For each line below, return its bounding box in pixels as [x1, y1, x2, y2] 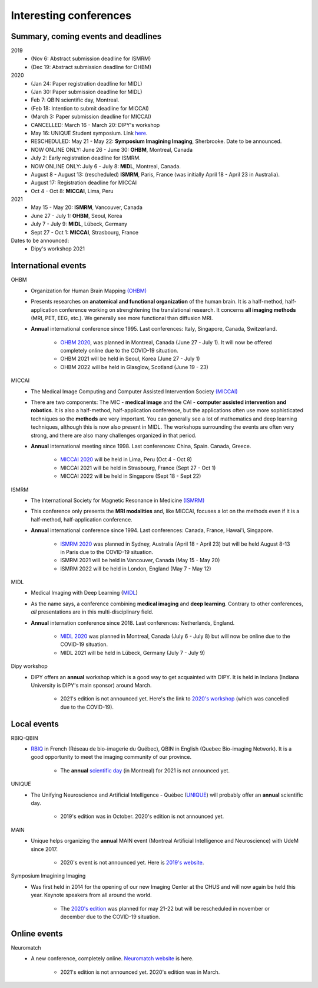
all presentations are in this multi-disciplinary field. [31, 608, 154, 615]
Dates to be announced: [11, 237, 69, 244]
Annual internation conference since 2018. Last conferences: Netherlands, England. [31, 619, 235, 626]
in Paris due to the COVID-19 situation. [60, 548, 154, 555]
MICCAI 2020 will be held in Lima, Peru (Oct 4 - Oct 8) [60, 456, 193, 463]
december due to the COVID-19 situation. [60, 913, 160, 920]
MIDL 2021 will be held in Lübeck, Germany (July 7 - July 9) [60, 649, 206, 656]
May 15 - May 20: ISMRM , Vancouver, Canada [31, 204, 143, 211]
